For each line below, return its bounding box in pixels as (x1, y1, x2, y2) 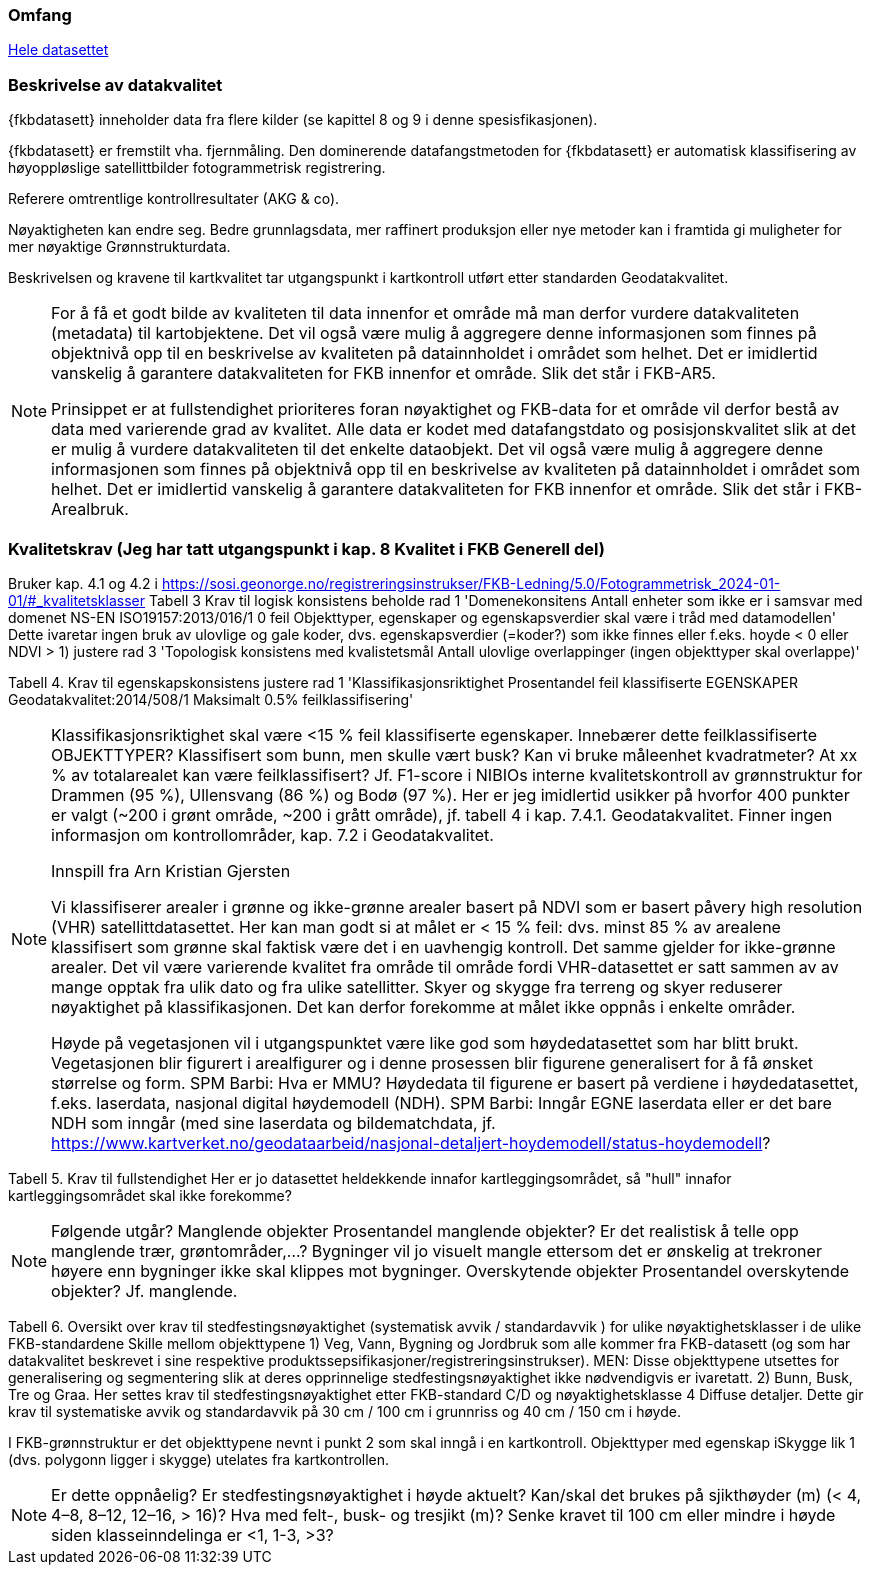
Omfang (8, 5, 72, 25)
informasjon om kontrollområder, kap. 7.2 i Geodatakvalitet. (51, 824, 494, 845)
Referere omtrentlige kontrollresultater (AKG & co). (8, 190, 340, 208)
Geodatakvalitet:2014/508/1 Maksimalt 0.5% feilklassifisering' (8, 690, 414, 708)
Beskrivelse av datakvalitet (8, 74, 223, 95)
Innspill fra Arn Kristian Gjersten (51, 860, 291, 881)
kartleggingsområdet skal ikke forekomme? (8, 1186, 292, 1204)
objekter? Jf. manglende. (51, 1280, 238, 1301)
